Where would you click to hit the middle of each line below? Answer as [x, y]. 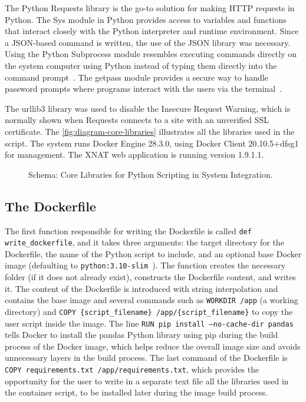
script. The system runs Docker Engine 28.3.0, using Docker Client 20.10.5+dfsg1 [152, 143]
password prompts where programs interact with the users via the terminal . [144, 89]
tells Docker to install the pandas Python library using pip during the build [142, 335]
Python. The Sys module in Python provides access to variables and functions [146, 19]
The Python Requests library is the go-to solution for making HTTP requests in [150, 8]
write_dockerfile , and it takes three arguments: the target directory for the [144, 242]
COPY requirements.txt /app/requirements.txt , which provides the [132, 369]
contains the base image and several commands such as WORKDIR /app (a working [152, 300]
